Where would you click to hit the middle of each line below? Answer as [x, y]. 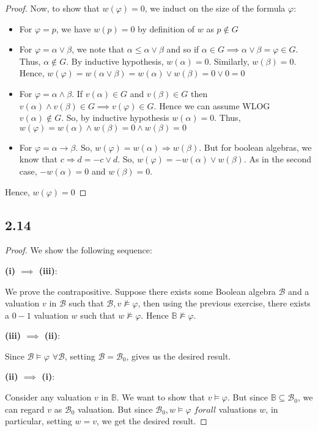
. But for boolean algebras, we [255, 147]
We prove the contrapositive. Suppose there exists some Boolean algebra [140, 291]
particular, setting [39, 421]
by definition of [166, 28]
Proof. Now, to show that [52, 8]
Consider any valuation [48, 397]
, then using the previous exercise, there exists [224, 303]
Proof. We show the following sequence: [79, 250]
